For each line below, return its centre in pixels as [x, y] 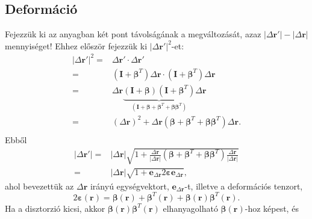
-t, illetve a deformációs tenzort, [244, 186]
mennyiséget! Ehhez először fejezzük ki [76, 45]
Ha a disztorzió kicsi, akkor [55, 208]
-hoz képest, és [272, 208]
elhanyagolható [190, 208]
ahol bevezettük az [39, 186]
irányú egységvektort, [129, 186]
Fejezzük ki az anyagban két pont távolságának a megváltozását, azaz [133, 34]
